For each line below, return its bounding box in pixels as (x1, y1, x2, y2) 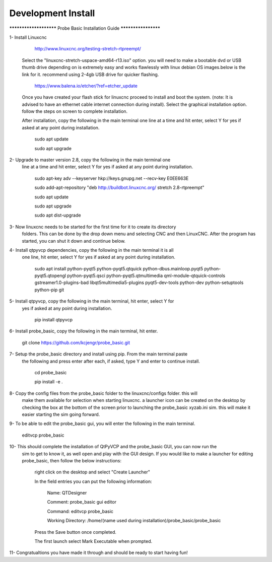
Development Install (9, 8, 95, 19)
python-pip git (34, 287, 64, 293)
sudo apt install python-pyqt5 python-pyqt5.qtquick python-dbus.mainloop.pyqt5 (34, 265, 203, 271)
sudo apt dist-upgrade (34, 212, 81, 219)
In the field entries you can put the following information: (34, 478, 152, 484)
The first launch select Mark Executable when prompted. (34, 538, 153, 544)
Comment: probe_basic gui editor (47, 499, 117, 505)
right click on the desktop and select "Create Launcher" (34, 469, 151, 475)
